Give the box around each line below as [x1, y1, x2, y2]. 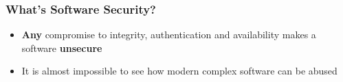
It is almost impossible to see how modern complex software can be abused [21, 64, 338, 78]
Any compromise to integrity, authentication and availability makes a [21, 27, 316, 42]
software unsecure [21, 40, 102, 55]
